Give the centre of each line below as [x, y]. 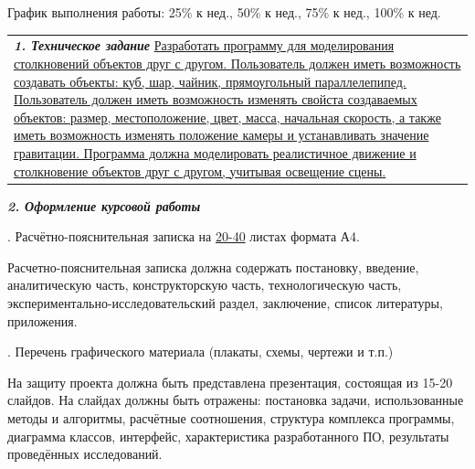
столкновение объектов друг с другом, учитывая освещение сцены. [200, 171]
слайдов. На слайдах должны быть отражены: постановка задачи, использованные [236, 400]
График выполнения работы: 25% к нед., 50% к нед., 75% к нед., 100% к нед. [224, 12]
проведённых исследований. [85, 454]
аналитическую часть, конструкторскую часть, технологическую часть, [205, 285]
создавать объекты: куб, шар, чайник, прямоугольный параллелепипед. [210, 81]
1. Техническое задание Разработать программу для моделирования [204, 45]
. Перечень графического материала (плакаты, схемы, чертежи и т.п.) [201, 352]
